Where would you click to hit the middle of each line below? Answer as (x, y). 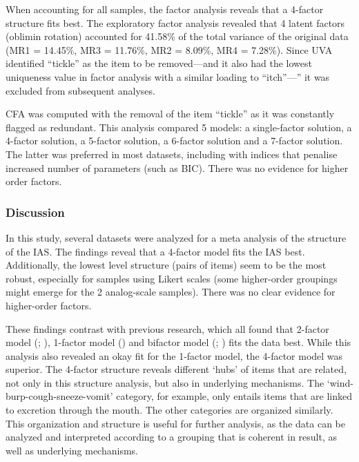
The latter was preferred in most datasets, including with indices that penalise (172, 154)
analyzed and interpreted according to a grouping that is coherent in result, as (171, 437)
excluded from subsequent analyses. (80, 90)
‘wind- (340, 382)
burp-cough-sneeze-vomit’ (59, 396)
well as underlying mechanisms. (72, 450)
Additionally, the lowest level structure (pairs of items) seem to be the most (166, 265)
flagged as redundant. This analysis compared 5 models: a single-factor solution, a (179, 127)
